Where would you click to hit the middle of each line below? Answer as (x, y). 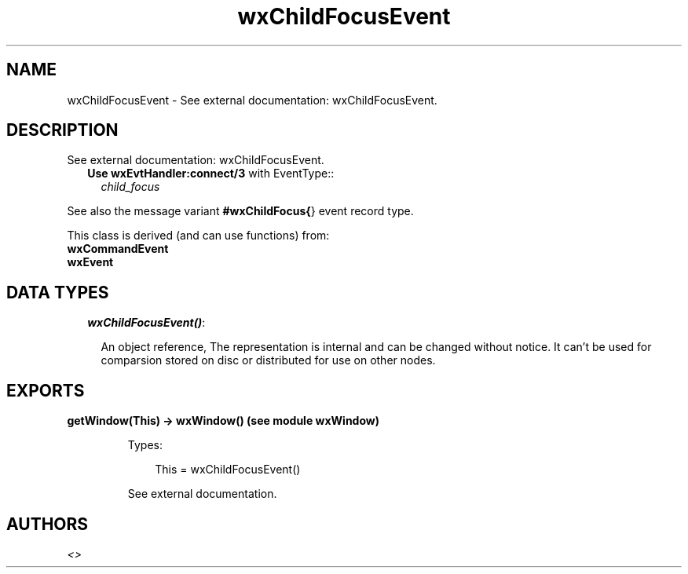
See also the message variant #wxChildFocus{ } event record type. (240, 211)
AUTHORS (48, 524)
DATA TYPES (58, 292)
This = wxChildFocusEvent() (228, 470)
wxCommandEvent (118, 249)
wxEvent (90, 262)
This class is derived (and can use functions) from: (198, 236)
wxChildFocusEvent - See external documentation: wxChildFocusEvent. (252, 100)
